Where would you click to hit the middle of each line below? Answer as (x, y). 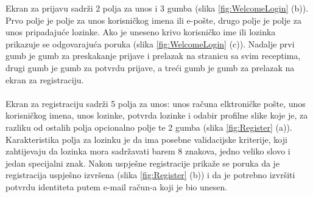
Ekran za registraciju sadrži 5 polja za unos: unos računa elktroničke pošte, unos (156, 103)
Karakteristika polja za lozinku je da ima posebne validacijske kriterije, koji (146, 139)
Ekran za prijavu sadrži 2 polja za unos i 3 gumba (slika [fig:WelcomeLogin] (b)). (157, 8)
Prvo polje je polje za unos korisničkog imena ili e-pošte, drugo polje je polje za (153, 20)
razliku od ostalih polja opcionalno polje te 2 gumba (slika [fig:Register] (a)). (149, 127)
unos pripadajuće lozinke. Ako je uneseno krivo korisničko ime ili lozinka (141, 32)
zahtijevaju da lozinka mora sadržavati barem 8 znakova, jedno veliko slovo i (148, 151)
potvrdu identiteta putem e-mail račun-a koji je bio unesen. (117, 186)
